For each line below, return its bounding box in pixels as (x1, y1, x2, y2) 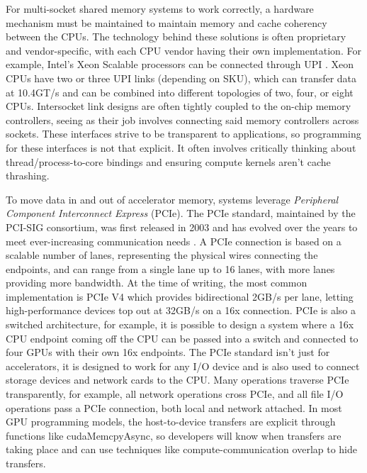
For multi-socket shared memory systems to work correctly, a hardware (6, 1, 314, 16)
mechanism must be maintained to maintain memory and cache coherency (6, 15, 327, 30)
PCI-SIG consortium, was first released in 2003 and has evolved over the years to (6, 219, 358, 234)
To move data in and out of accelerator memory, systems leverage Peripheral (6, 191, 339, 206)
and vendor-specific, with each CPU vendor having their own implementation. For (6, 43, 361, 57)
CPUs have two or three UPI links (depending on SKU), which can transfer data (6, 70, 357, 85)
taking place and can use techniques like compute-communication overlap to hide (6, 442, 358, 457)
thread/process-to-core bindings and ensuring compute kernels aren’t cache (6, 154, 331, 169)
